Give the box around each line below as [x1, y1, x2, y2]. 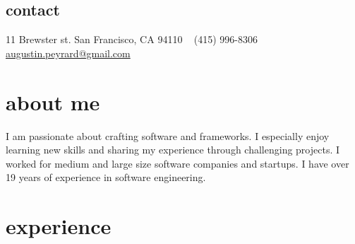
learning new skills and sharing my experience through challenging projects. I [6, 142, 340, 157]
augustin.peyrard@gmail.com [6, 45, 131, 60]
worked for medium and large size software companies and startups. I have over [6, 156, 349, 170]
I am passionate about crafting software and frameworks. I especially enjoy [6, 128, 330, 143]
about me [6, 87, 100, 116]
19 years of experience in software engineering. [6, 170, 206, 185]
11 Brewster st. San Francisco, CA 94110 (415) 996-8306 [6, 32, 258, 47]
